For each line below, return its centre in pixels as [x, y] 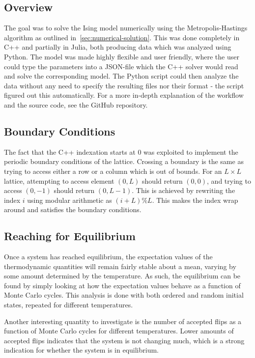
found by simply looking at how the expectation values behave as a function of [122, 285]
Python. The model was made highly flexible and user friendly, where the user [122, 56]
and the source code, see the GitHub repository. [76, 104]
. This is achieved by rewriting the [184, 190]
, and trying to [229, 180]
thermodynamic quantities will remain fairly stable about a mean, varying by [120, 266]
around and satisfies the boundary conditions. [73, 209]
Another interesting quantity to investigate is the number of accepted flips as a [123, 321]
